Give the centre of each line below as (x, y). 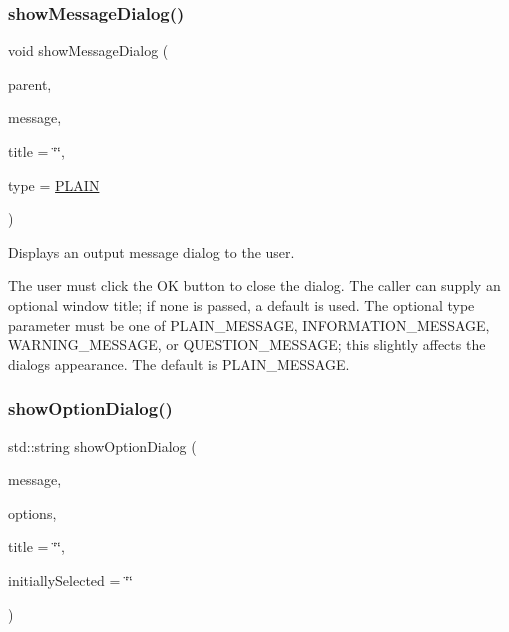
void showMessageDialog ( (88, 50)
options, (32, 512)
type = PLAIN (54, 184)
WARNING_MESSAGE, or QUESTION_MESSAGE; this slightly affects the (247, 344)
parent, (30, 83)
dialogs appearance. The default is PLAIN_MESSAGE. (179, 363)
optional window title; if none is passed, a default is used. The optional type (241, 304)
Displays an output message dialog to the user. (151, 251)
